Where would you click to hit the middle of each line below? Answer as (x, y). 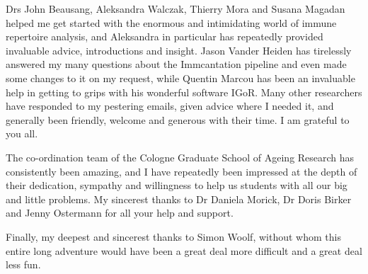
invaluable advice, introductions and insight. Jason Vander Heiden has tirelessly (179, 50)
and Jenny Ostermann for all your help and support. (120, 213)
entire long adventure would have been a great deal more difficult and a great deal (184, 250)
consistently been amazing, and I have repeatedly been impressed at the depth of (182, 171)
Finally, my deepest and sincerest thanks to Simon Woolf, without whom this (173, 236)
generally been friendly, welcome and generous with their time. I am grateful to (178, 119)
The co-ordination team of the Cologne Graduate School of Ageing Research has (180, 157)
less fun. (23, 264)
